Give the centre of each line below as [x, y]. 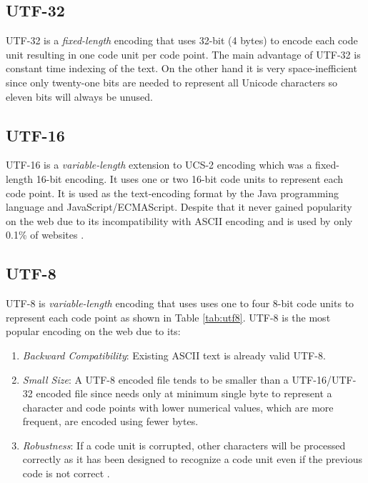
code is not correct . [66, 473]
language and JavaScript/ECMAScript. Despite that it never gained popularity [179, 207]
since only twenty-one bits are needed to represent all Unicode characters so [172, 82]
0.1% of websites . [45, 235]
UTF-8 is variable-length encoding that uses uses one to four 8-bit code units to [180, 303]
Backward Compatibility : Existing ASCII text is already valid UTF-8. [174, 355]
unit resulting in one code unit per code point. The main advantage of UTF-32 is [183, 54]
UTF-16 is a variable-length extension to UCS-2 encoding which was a [159, 165]
